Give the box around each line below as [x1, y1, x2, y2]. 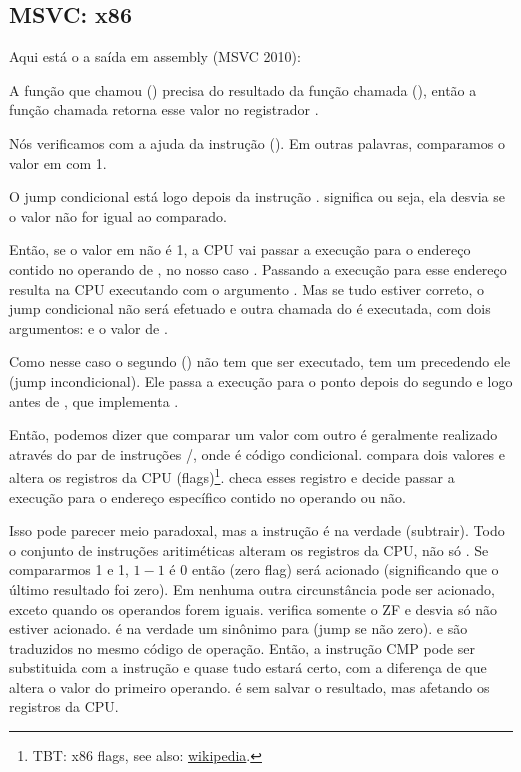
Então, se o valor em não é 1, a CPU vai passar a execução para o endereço [9, 239, 471, 260]
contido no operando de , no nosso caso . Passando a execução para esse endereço [9, 258, 507, 279]
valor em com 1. [9, 152, 107, 173]
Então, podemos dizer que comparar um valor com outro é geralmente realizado [9, 424, 498, 445]
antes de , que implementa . [9, 390, 179, 411]
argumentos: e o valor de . [9, 317, 168, 338]
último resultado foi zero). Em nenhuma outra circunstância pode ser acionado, [9, 578, 495, 599]
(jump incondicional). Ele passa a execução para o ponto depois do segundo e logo [9, 370, 513, 391]
